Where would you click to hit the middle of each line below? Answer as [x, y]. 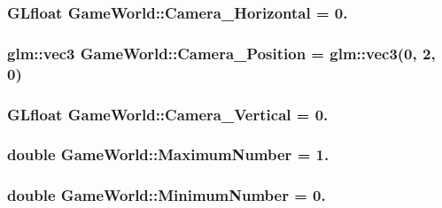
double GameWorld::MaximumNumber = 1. [168, 154]
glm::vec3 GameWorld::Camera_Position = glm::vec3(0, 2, [221, 53]
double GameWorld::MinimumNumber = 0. [167, 195]
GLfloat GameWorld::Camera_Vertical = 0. [168, 114]
